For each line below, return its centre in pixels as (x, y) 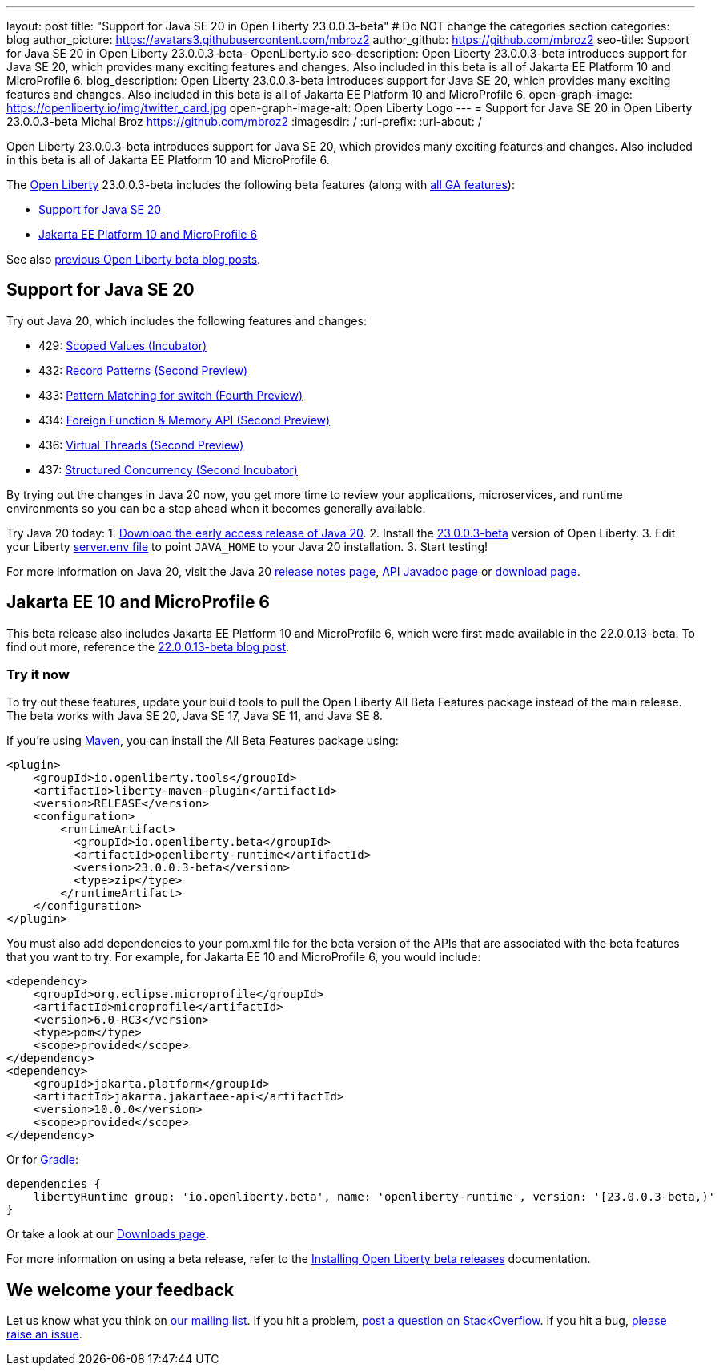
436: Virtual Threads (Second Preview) (141, 445)
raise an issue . (44, 1334)
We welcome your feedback (120, 1290)
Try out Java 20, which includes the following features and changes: (187, 320)
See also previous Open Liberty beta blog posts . (134, 259)
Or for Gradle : (43, 1160)
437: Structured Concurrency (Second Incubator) (168, 469)
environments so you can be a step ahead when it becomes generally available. (216, 508)
